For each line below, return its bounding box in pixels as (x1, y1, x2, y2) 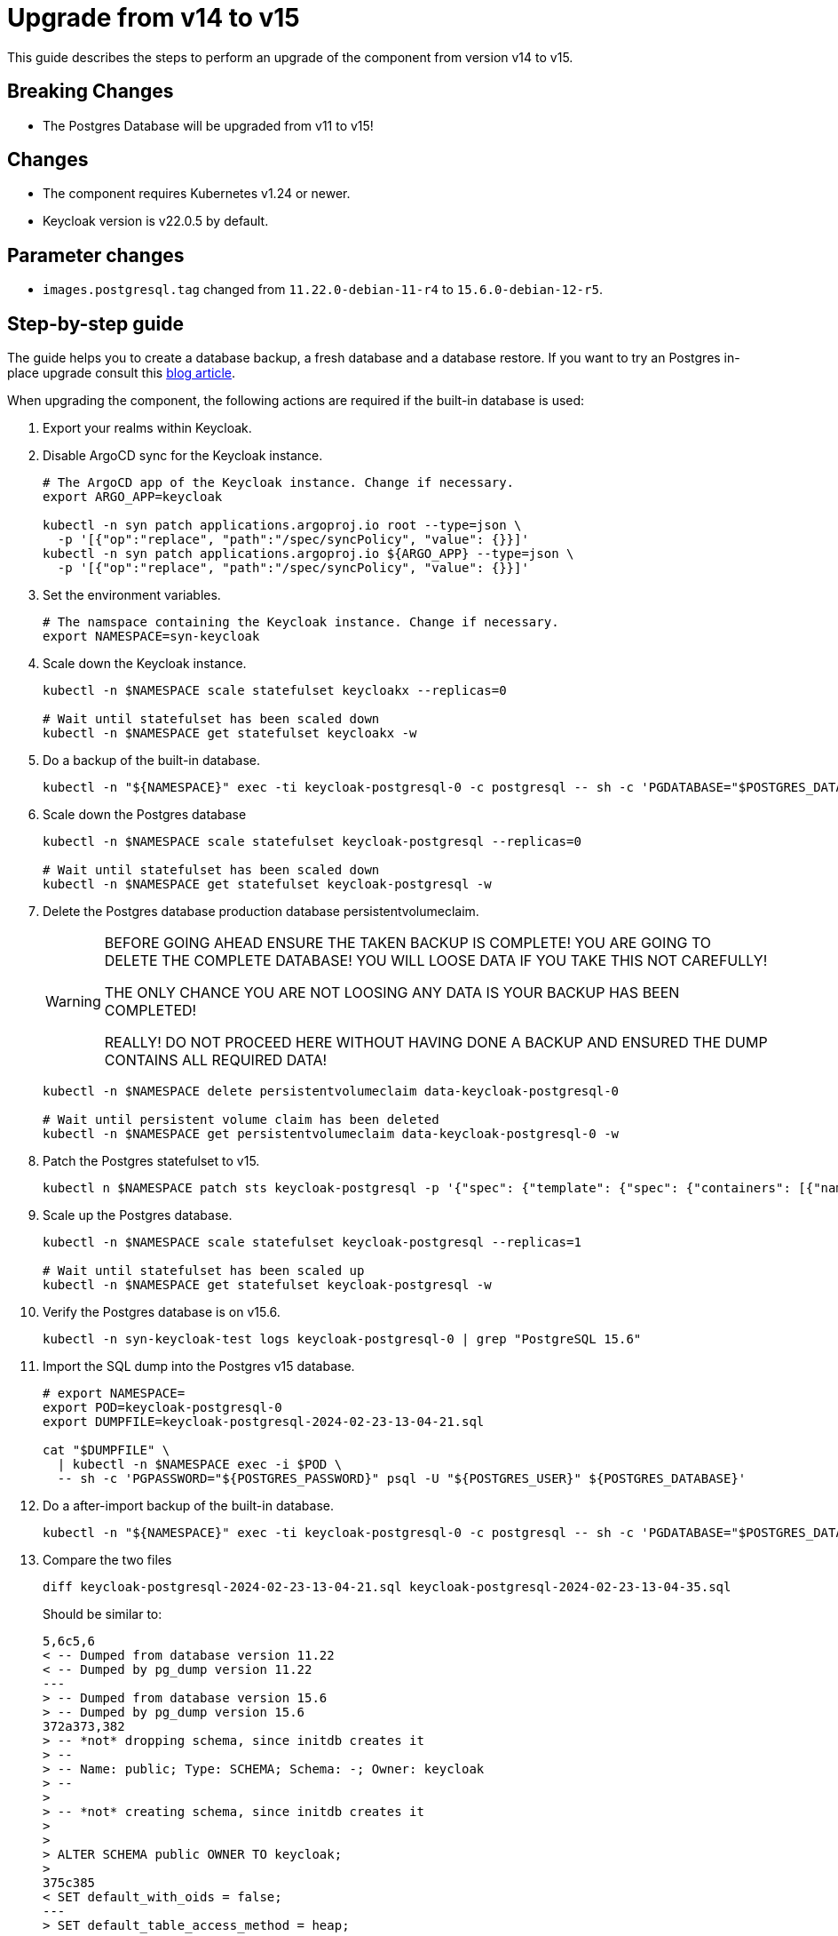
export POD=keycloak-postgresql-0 (43, 1400, 282, 1415)
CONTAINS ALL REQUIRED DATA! (104, 1051, 328, 1070)
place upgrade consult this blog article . (7, 365, 235, 381)
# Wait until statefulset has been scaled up (43, 1263, 365, 1279)
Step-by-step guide (7, 312, 185, 335)
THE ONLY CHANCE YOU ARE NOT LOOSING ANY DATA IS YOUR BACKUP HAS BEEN (104, 984, 680, 1002)
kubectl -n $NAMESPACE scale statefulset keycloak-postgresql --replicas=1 (43, 1235, 581, 1250)
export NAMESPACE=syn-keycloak (43, 629, 260, 644)
